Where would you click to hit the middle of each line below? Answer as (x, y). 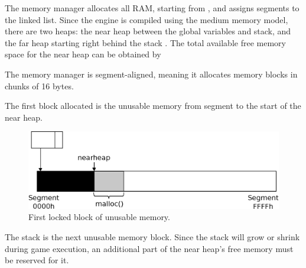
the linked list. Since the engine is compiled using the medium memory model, (147, 19)
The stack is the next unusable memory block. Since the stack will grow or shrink (152, 236)
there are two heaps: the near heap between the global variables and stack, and (148, 31)
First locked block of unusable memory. (99, 217)
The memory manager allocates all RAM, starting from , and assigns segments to (152, 8)
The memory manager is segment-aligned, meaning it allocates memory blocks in (151, 74)
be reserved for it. (37, 260)
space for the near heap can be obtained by (83, 54)
